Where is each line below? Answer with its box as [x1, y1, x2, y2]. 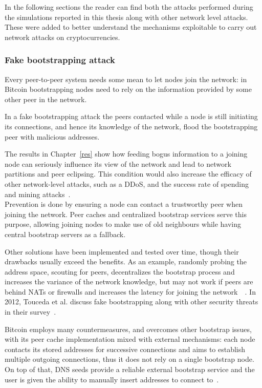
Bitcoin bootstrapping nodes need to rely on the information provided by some [5, 84, 252, 94]
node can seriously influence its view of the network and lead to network [5, 158, 231, 169]
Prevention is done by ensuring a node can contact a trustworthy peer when [5, 199, 243, 209]
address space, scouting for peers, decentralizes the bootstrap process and [5, 266, 235, 277]
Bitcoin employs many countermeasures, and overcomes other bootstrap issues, [5, 323, 252, 334]
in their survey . [5, 306, 56, 317]
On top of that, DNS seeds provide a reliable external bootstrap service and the [5, 364, 255, 375]
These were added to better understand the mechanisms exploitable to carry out [5, 22, 257, 32]
